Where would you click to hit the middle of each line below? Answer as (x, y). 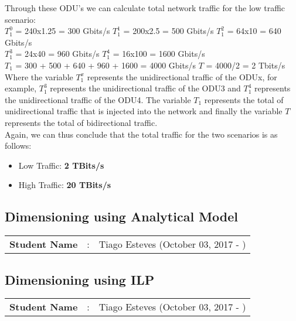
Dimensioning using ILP (80, 279)
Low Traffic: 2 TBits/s (61, 165)
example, (21, 88)
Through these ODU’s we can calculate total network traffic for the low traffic (145, 8)
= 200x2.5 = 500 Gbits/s (169, 31)
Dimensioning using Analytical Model (121, 216)
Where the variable (39, 76)
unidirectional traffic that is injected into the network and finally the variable (144, 111)
